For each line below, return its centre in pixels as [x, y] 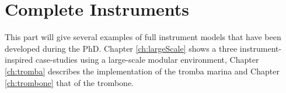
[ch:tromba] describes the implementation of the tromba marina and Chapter [142, 71]
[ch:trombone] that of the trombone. [69, 82]
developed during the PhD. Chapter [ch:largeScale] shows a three [121, 48]
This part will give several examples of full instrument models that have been [143, 37]
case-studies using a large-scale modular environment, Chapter [147, 60]
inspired [19, 60]
